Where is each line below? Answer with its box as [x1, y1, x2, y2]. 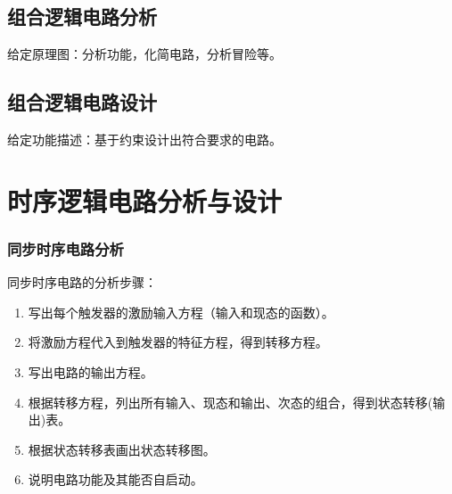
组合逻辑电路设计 [7, 88, 157, 116]
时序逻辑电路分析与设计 [7, 182, 283, 218]
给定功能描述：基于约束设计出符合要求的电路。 [7, 130, 282, 148]
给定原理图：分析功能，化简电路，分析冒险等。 [7, 45, 282, 63]
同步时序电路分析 [7, 237, 124, 259]
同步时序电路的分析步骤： [7, 273, 157, 292]
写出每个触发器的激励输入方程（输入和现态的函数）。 [28, 302, 334, 321]
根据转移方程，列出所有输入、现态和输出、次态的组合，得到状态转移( [28, 392, 433, 411]
